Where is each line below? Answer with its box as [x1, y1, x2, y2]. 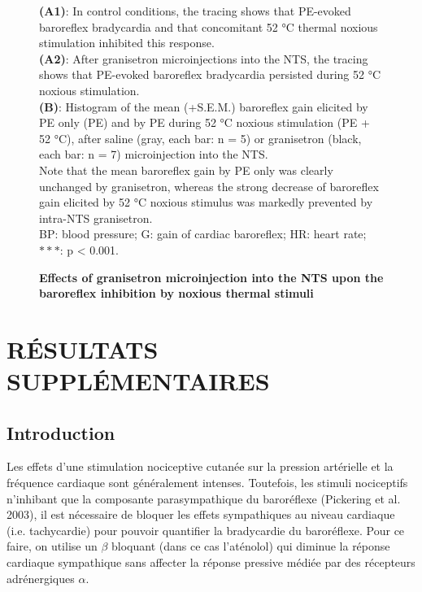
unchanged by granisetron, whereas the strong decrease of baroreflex [39, 177, 379, 194]
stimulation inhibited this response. [39, 34, 215, 51]
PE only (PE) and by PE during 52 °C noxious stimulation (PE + [39, 114, 370, 131]
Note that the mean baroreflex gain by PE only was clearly [39, 161, 333, 178]
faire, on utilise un [7, 538, 98, 555]
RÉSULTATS [7, 332, 159, 365]
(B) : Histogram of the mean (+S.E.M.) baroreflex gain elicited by [39, 98, 368, 115]
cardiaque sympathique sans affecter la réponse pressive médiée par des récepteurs [7, 554, 415, 571]
